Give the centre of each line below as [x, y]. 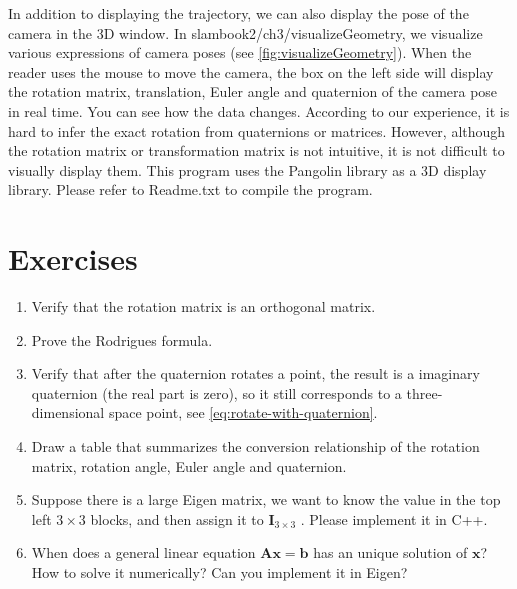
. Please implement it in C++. [394, 518]
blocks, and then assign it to [177, 518]
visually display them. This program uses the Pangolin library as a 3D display [247, 169]
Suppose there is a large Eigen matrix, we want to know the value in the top [266, 499]
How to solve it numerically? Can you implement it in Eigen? [219, 572]
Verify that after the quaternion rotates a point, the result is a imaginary [255, 373]
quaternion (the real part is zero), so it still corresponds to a [216, 392]
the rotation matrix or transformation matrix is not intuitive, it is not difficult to [256, 150]
